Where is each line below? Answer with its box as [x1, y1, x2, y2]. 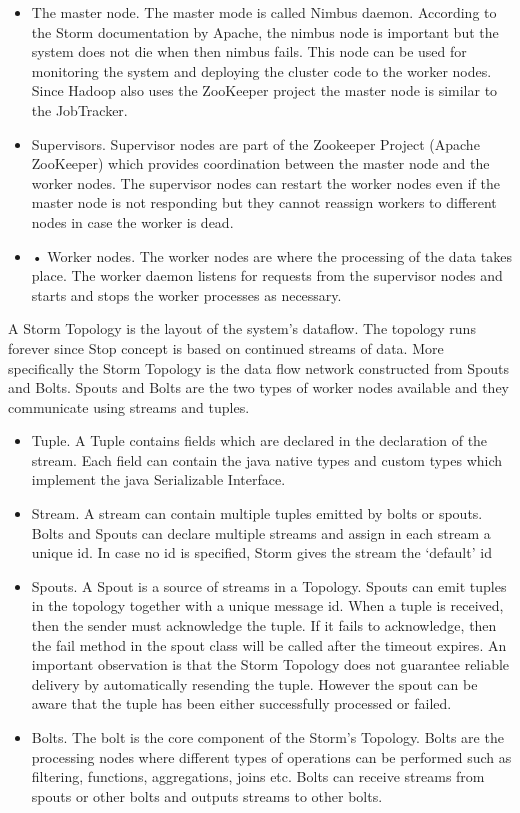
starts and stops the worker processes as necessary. [31, 284, 342, 305]
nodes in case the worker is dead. [31, 211, 234, 232]
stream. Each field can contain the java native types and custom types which [31, 449, 503, 470]
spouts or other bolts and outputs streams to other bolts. [31, 785, 383, 806]
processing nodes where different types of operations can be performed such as [31, 746, 512, 767]
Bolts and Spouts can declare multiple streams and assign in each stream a [31, 522, 491, 543]
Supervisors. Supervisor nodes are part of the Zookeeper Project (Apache [31, 133, 480, 154]
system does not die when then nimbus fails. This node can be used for [31, 41, 467, 62]
